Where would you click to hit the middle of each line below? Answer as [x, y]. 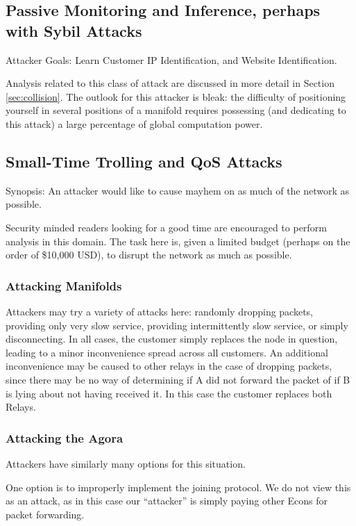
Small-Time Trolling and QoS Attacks [144, 161]
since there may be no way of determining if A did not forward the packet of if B [178, 379]
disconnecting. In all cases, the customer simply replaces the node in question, [172, 339]
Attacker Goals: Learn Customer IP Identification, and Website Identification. [171, 59]
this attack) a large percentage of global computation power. [134, 123]
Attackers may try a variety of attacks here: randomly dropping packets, [160, 311]
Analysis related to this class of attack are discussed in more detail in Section [170, 83]
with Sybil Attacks [74, 30]
